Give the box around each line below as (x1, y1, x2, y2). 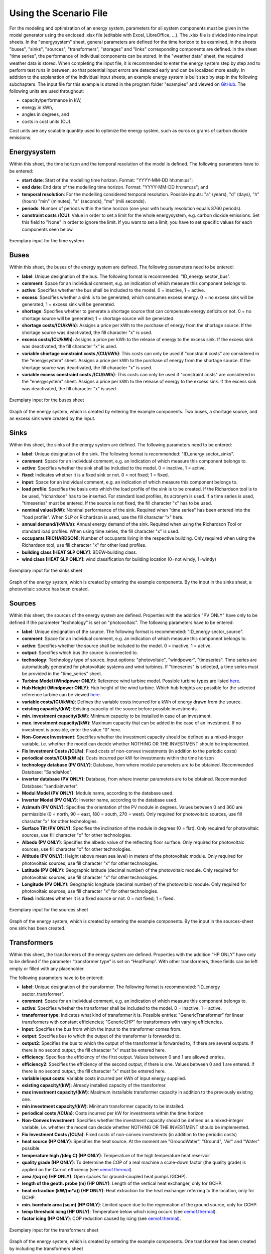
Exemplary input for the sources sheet (9, 907, 88, 913)
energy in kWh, (22, 104, 54, 110)
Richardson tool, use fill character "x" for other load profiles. (22, 542, 147, 548)
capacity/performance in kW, (22, 97, 82, 103)
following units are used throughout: (9, 88, 84, 94)
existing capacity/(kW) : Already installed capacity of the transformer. (22, 1082, 167, 1088)
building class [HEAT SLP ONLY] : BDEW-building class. (22, 549, 138, 555)
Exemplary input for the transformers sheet (9, 1227, 99, 1233)
